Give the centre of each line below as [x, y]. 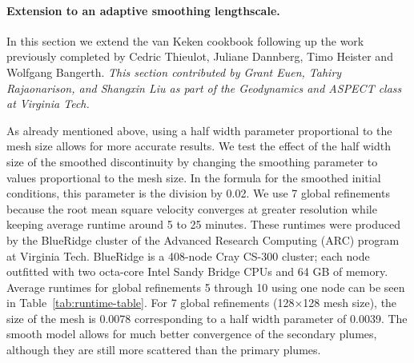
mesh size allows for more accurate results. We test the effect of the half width [199, 146]
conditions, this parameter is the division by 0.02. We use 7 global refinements [198, 193]
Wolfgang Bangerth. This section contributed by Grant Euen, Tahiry [174, 72]
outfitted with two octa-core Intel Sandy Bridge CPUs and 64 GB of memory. [197, 271]
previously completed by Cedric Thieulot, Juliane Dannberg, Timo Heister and [200, 56]
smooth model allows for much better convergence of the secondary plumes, [192, 334]
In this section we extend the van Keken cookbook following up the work [185, 40]
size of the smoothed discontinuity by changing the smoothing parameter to [192, 161]
